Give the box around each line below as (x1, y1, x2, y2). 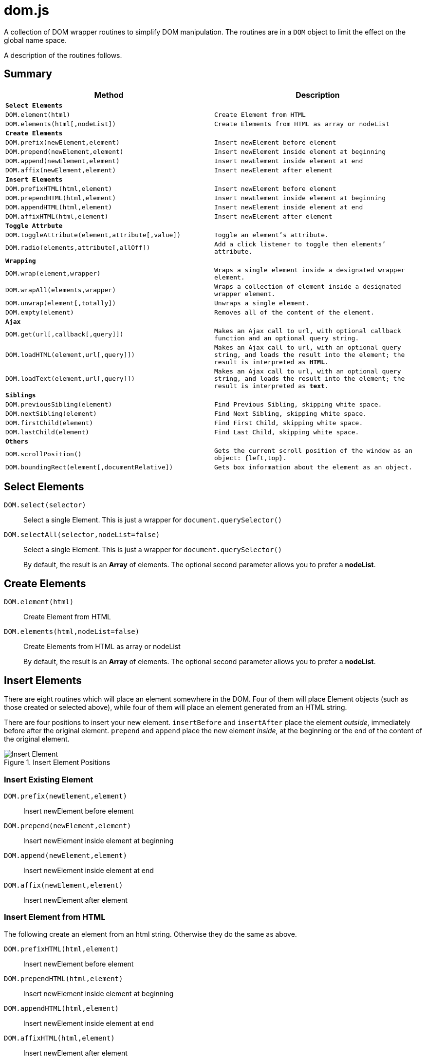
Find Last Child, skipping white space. (214, 428, 359, 436)
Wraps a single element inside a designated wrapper (214, 266, 405, 274)
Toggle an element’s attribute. (214, 231, 329, 239)
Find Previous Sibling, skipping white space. (214, 400, 382, 408)
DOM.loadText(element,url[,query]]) (5, 374, 135, 382)
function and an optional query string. (214, 334, 359, 342)
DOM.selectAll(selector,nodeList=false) (4, 531, 160, 539)
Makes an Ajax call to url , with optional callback (214, 327, 401, 335)
